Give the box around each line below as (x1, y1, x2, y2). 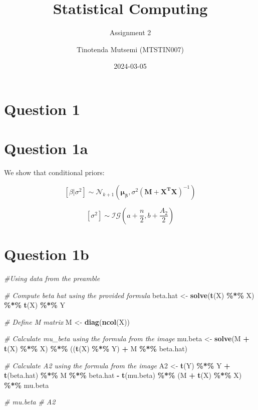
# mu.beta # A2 (4, 396, 56, 407)
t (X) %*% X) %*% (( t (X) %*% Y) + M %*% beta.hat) (4, 343, 188, 353)
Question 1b (4, 244, 89, 264)
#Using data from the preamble (4, 272, 100, 283)
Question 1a (4, 138, 88, 159)
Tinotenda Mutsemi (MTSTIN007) (77, 44, 184, 54)
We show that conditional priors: (4, 167, 105, 178)
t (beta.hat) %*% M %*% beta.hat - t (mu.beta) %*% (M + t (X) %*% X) (4, 370, 242, 380)
